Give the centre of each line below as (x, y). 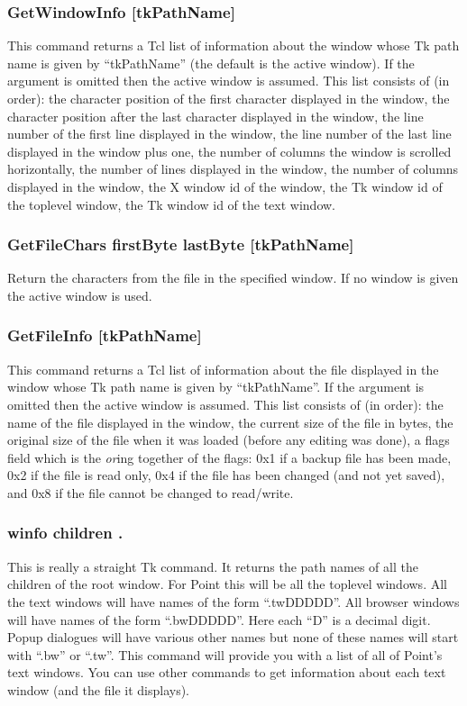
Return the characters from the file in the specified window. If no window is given (233, 278)
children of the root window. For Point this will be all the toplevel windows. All (227, 584)
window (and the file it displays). (99, 689)
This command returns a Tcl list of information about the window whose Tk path (233, 45)
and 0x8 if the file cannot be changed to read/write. (151, 492)
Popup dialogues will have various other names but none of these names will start (233, 637)
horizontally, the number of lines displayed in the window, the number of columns (233, 169)
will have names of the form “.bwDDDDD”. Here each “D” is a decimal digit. (219, 619)
